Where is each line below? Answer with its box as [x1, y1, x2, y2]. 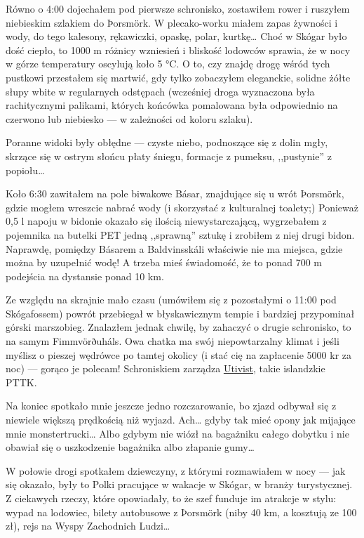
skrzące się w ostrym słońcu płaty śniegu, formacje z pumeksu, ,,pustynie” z [6, 148, 332, 163]
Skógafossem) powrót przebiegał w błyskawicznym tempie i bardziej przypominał [6, 306, 355, 320]
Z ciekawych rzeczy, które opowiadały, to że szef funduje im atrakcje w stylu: [6, 491, 337, 505]
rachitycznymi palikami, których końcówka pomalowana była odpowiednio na [6, 98, 338, 112]
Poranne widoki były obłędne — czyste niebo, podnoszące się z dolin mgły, [6, 135, 328, 150]
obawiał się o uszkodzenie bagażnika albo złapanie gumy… [6, 440, 255, 454]
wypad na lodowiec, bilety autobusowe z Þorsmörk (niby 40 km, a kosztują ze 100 [6, 504, 357, 519]
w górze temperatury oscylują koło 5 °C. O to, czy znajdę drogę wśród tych [6, 56, 330, 71]
